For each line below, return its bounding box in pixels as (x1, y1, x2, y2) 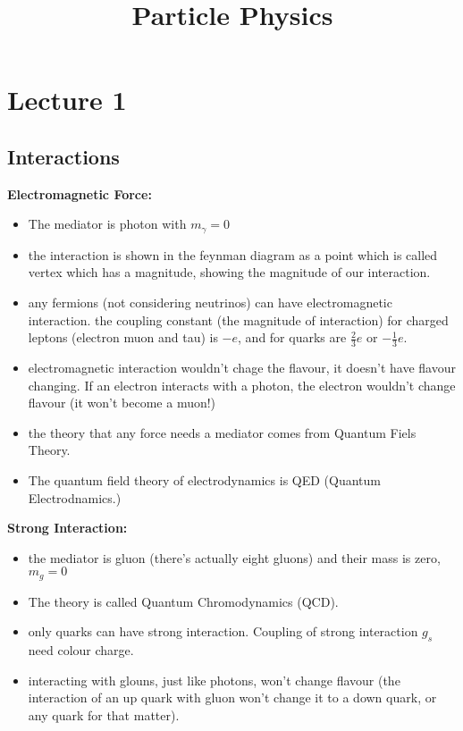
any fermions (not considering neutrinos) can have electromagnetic (28, 293, 392, 311)
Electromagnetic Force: (7, 184, 152, 203)
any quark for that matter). (28, 705, 180, 724)
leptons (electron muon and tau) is (28, 328, 218, 347)
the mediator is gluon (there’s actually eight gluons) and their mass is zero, (28, 548, 441, 567)
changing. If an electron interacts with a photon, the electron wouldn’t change (28, 375, 456, 394)
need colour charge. (28, 641, 134, 660)
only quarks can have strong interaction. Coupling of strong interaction (28, 622, 418, 641)
